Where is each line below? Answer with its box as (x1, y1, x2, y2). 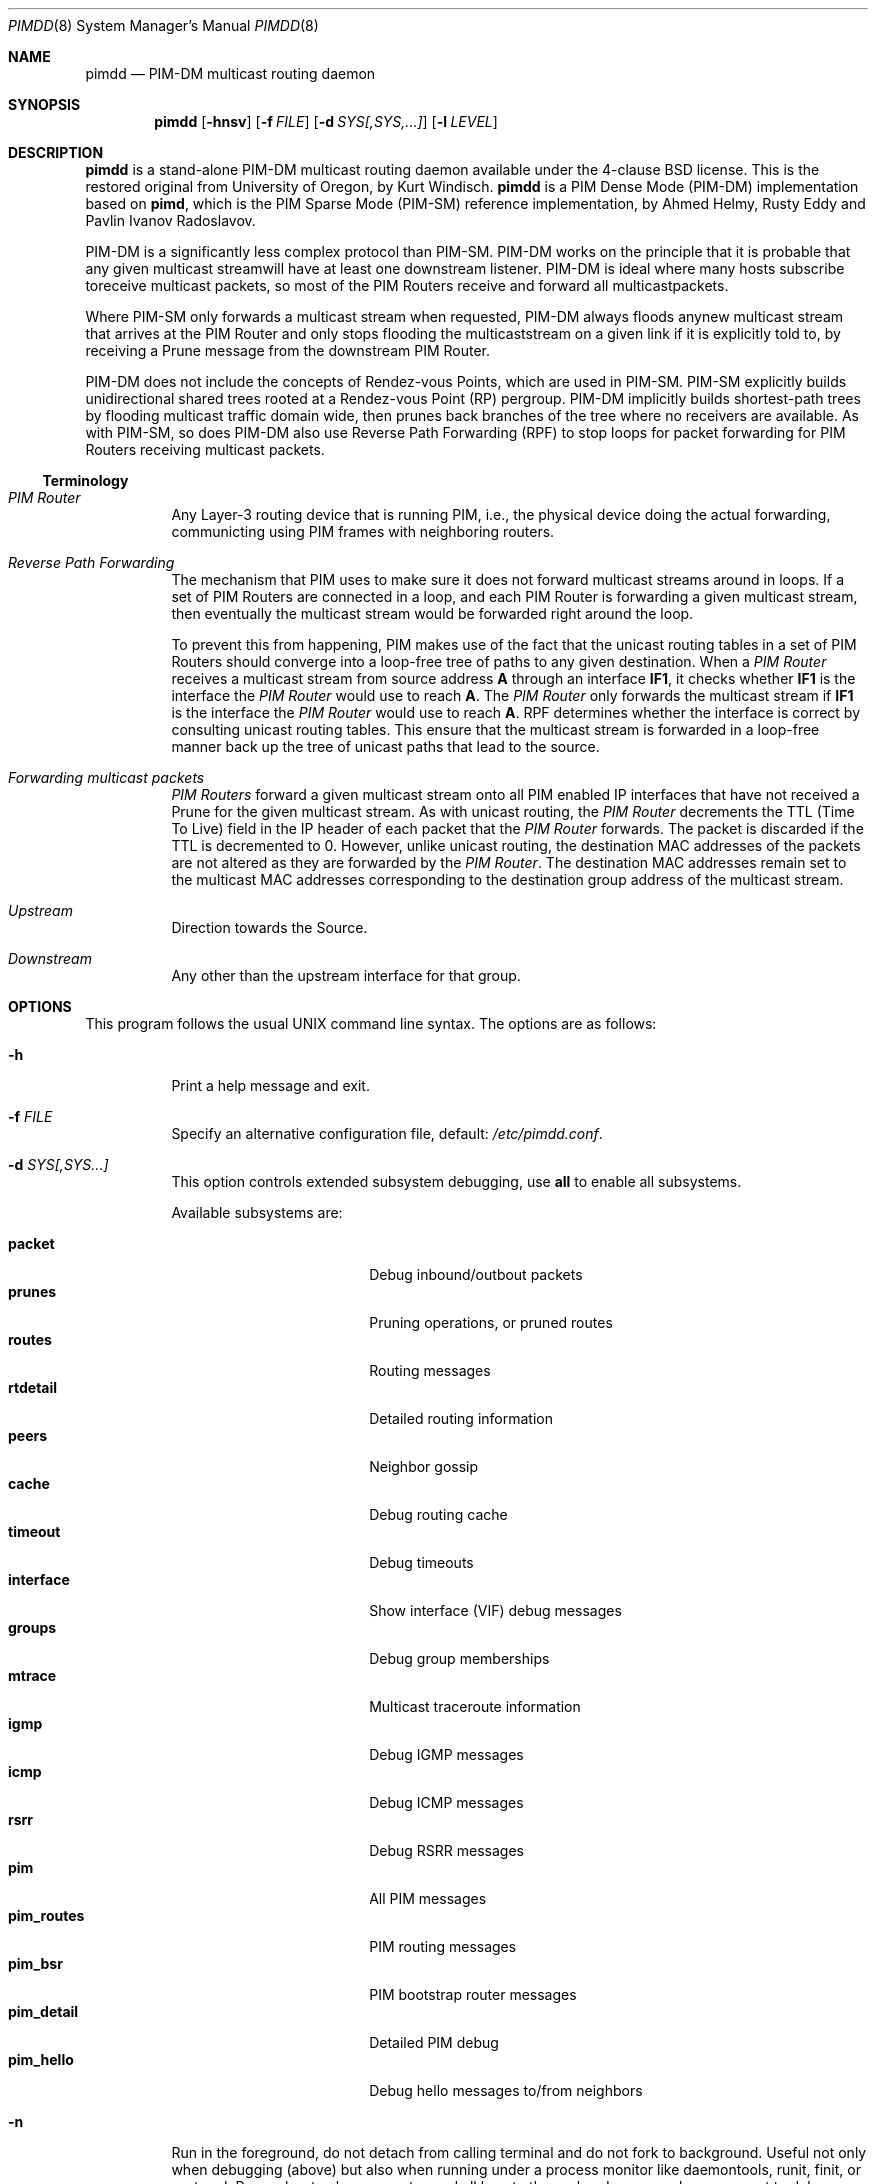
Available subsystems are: (171, 1204, 343, 1221)
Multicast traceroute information (369, 1698, 581, 1715)
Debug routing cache (369, 1506, 508, 1523)
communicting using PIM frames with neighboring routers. (171, 523, 555, 540)
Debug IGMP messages (369, 1746, 524, 1763)
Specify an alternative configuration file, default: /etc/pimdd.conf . (171, 1125, 603, 1142)
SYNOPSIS (8, 96, 81, 113)
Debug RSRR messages (369, 1842, 524, 1859)
